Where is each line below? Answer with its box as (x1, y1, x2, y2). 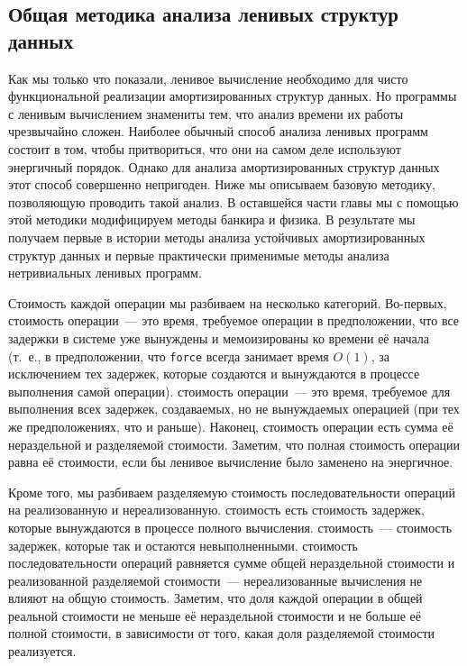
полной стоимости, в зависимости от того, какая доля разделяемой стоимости (8, 624, 435, 643)
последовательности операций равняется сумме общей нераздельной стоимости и (8, 553, 455, 572)
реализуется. (8, 642, 77, 661)
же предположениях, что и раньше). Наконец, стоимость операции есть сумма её (8, 416, 453, 435)
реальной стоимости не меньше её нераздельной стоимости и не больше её (8, 606, 421, 625)
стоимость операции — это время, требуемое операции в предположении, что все (8, 311, 460, 330)
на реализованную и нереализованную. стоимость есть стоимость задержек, (8, 500, 425, 519)
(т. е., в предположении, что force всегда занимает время (8, 346, 329, 365)
